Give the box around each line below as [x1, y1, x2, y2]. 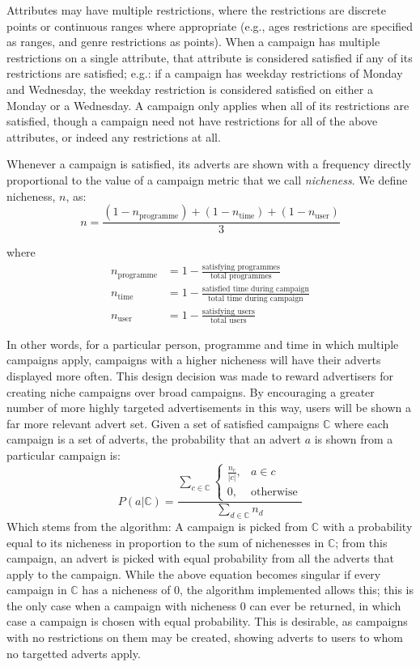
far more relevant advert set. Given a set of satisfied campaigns [6, 414, 320, 431]
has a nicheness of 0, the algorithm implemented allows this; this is [82, 581, 414, 598]
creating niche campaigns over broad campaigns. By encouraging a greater [6, 383, 375, 400]
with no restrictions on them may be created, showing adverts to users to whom [6, 629, 403, 646]
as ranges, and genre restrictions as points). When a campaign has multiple [6, 33, 380, 50]
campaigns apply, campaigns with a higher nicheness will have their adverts [6, 351, 381, 368]
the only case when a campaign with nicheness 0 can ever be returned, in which [6, 597, 401, 614]
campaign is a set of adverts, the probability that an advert [6, 431, 301, 448]
